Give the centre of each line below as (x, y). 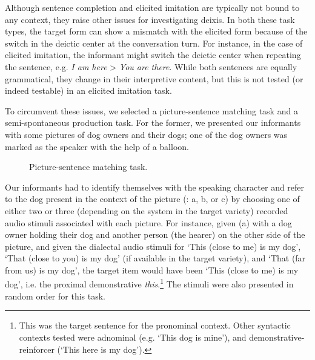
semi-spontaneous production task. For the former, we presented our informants (153, 123)
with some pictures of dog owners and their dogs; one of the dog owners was (146, 134)
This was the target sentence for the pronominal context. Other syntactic (155, 325)
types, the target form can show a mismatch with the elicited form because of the (156, 31)
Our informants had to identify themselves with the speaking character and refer (155, 187)
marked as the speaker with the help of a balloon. (97, 146)
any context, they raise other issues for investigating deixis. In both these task (150, 19)
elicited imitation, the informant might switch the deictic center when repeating (153, 55)
